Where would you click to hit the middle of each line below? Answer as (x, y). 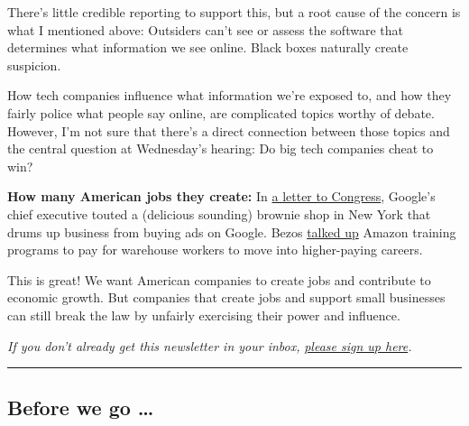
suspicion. (34, 65)
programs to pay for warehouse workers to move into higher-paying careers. (215, 250)
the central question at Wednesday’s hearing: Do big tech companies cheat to (221, 148)
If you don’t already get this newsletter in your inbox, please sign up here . (210, 345)
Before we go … (81, 407)
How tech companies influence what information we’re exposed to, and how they (230, 95)
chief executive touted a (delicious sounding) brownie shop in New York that (219, 213)
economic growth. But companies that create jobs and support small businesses (226, 297)
